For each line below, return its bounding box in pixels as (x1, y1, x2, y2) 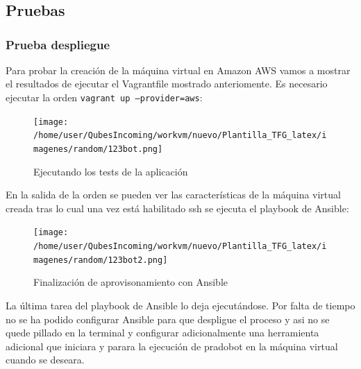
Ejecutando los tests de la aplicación (33, 164, 188, 178)
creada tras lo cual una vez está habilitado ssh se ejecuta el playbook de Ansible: (6, 200, 349, 215)
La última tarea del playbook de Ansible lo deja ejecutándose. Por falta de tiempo (6, 298, 355, 312)
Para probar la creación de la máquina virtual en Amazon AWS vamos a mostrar (6, 62, 351, 77)
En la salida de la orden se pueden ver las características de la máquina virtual (6, 187, 341, 202)
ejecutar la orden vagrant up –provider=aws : (6, 89, 203, 104)
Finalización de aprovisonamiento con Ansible (33, 275, 228, 289)
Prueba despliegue (6, 35, 110, 53)
